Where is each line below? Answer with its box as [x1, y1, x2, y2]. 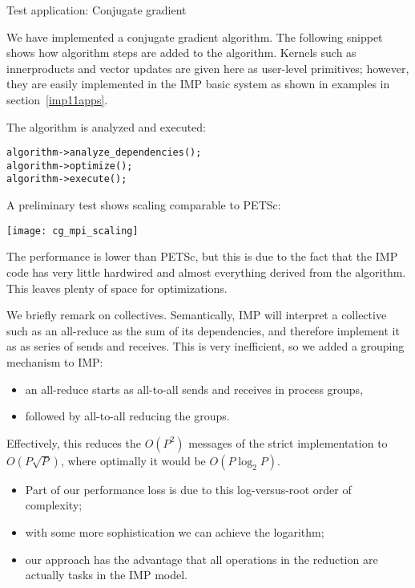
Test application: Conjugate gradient [6, 2, 187, 18]
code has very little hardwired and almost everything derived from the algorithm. [6, 263, 406, 280]
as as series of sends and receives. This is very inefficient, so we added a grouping [6, 338, 405, 355]
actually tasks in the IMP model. [25, 566, 187, 583]
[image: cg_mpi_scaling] [6, 225, 139, 237]
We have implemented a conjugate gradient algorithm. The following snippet [6, 28, 383, 45]
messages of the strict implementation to [188, 434, 388, 451]
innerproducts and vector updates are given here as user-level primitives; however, [6, 59, 409, 76]
